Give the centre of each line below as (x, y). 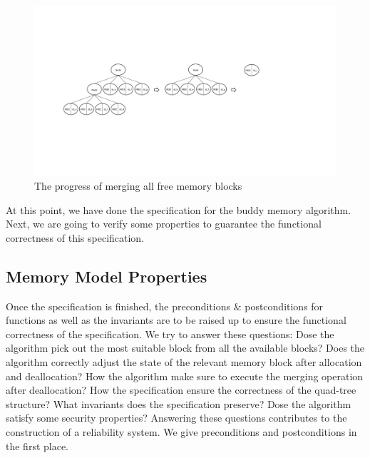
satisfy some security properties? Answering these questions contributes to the (176, 418)
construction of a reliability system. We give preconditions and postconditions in (181, 432)
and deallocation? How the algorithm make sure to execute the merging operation (185, 376)
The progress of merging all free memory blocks (138, 186)
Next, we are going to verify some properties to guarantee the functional (164, 224)
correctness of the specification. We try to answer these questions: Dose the (170, 334)
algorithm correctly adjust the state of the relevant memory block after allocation (184, 362)
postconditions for (284, 306)
